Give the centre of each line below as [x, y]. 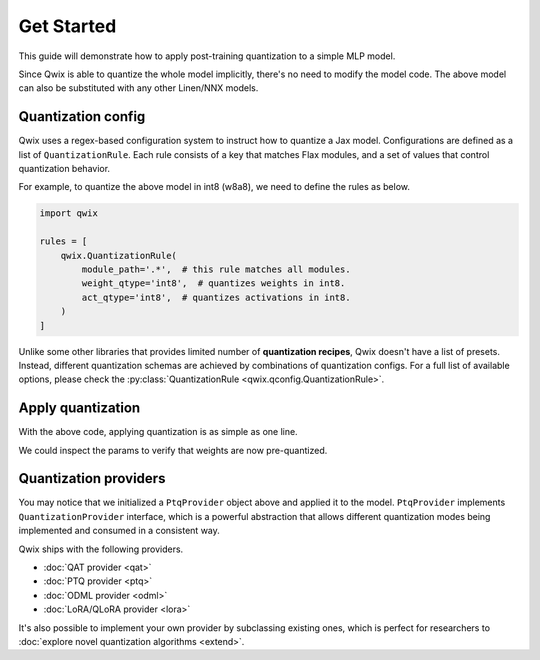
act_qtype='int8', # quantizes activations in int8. [216, 297]
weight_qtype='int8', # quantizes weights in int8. [213, 283]
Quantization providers [92, 478]
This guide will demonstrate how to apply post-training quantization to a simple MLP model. [207, 56]
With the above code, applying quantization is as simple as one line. [158, 432]
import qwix [69, 213]
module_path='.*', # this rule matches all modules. [216, 269]
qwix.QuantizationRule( [118, 255]
